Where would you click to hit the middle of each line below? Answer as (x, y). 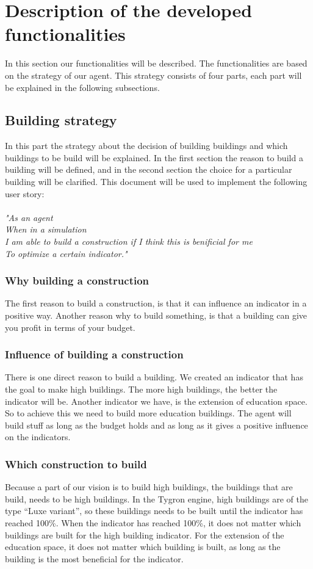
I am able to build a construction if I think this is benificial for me (129, 241)
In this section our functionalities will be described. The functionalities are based (156, 63)
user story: (25, 193)
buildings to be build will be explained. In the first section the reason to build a (154, 157)
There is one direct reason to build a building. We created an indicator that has (154, 377)
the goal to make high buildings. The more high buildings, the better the (141, 389)
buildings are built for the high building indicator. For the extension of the (145, 535)
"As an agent (29, 217)
